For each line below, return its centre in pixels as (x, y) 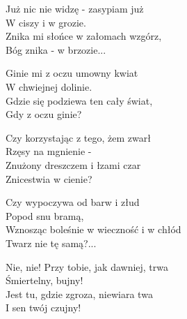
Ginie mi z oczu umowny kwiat (72, 73)
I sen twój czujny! (43, 307)
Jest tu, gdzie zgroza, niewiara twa (79, 294)
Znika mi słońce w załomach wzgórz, (84, 36)
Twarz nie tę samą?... (51, 243)
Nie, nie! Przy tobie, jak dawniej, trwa (87, 266)
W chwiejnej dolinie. (49, 86)
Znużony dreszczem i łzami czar (73, 164)
